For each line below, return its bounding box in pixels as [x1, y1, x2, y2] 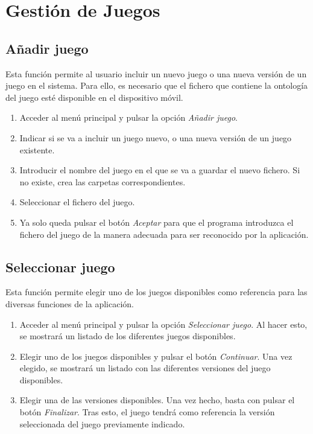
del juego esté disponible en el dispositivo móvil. [5, 91, 183, 103]
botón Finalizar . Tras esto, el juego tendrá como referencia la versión [19, 406, 275, 418]
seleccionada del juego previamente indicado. [19, 417, 185, 430]
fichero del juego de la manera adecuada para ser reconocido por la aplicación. [19, 228, 309, 240]
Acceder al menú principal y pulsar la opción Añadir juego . [19, 111, 238, 124]
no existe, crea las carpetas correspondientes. [19, 175, 186, 188]
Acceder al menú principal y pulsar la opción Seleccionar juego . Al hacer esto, [19, 318, 308, 330]
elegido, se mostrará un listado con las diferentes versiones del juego [19, 362, 271, 374]
